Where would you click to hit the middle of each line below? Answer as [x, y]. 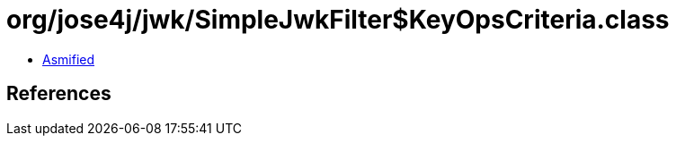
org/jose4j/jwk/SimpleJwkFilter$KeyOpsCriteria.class [338, 20]
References [59, 94]
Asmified [69, 59]
